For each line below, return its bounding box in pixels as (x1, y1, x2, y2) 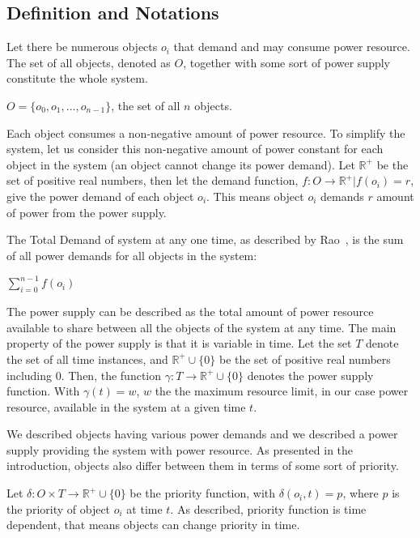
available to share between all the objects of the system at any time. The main (6, 318, 397, 335)
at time (126, 500, 163, 517)
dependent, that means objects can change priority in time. (6, 516, 300, 533)
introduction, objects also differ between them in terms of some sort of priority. (6, 457, 399, 474)
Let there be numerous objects (6, 38, 158, 55)
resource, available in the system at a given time (6, 398, 246, 415)
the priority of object (6, 500, 111, 517)
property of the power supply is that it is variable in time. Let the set (6, 335, 352, 352)
